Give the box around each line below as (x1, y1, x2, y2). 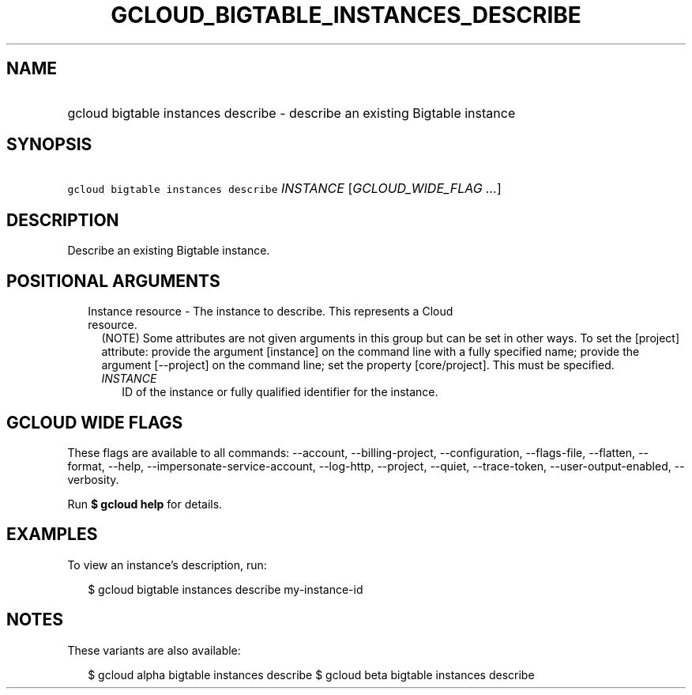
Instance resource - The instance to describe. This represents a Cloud (88, 304, 453, 319)
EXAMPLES (6, 524, 98, 545)
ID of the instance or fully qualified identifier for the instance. (122, 385, 438, 399)
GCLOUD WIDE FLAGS (6, 412, 183, 432)
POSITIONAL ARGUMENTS (6, 270, 220, 291)
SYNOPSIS (6, 134, 92, 155)
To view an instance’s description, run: (67, 557, 267, 572)
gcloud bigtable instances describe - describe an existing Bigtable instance (67, 104, 516, 121)
